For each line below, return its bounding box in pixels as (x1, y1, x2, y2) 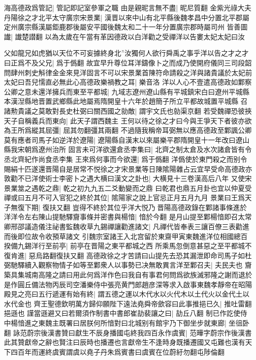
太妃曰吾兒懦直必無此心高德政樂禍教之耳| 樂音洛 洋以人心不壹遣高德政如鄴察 (4, 77, 252, 87)
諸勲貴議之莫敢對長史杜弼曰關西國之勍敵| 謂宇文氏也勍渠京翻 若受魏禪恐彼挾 (4, 105, 252, 116)
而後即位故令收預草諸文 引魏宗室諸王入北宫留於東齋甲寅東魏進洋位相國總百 (4, 231, 248, 241)
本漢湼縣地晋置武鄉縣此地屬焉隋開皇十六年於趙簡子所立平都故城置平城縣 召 (4, 96, 248, 106)
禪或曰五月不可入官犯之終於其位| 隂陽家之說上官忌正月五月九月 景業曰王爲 (4, 192, 245, 203)
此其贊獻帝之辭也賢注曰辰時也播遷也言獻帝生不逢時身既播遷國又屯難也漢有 (4, 337, 245, 347)
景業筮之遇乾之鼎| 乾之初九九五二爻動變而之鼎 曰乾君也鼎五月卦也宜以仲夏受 (4, 182, 252, 193)
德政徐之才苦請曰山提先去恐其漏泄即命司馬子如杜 (93, 250, 252, 260)
